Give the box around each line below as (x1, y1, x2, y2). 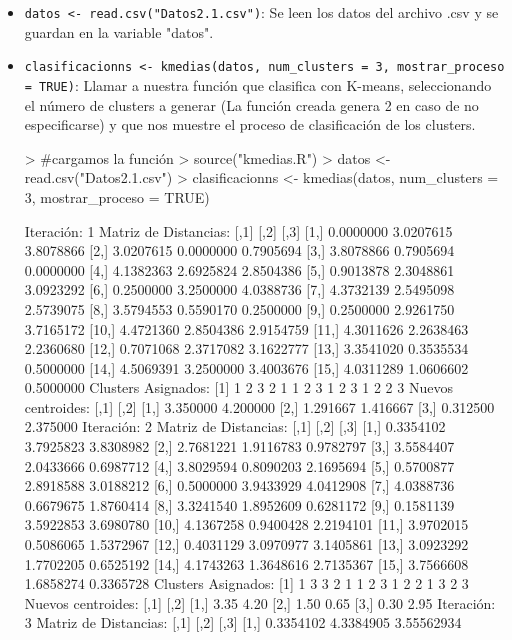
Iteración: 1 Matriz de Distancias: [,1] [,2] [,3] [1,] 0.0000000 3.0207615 (24, 220, 453, 241)
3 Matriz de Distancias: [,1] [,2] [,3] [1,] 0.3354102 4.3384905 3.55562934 (24, 612, 462, 633)
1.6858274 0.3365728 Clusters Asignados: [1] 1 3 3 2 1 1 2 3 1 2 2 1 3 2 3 (24, 573, 469, 594)
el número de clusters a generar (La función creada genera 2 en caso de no (24, 94, 479, 115)
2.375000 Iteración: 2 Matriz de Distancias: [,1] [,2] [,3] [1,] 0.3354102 (24, 416, 446, 437)
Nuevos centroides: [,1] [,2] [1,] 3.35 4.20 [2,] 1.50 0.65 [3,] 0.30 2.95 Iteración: (24, 592, 496, 613)
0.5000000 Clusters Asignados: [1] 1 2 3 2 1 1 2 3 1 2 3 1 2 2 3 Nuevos (24, 377, 453, 398)
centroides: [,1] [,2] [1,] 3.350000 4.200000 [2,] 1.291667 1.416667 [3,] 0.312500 (24, 396, 495, 417)
